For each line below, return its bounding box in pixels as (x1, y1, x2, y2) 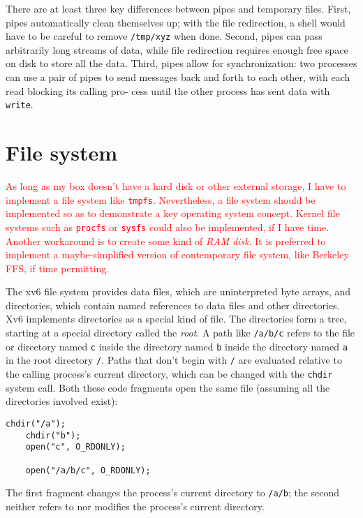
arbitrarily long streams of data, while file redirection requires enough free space (6, 42, 348, 57)
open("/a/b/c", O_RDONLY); (25, 465, 151, 475)
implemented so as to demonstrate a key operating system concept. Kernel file (6, 206, 340, 221)
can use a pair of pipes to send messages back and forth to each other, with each (6, 70, 350, 84)
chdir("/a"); (6, 418, 66, 429)
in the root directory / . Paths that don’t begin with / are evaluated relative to (6, 353, 342, 367)
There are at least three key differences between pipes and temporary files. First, (6, 1, 351, 15)
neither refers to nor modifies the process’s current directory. (6, 498, 265, 513)
